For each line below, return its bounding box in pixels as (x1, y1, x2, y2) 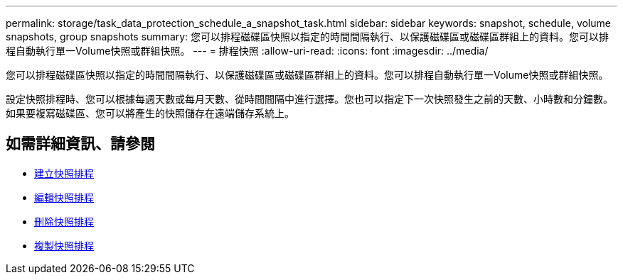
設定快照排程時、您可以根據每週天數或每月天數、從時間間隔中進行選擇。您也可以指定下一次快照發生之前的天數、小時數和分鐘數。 (6, 93, 613, 105)
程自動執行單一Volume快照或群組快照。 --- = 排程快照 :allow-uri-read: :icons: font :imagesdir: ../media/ (6, 45, 489, 57)
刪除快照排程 (34, 215, 94, 228)
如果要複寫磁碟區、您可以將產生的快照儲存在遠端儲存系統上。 (6, 107, 294, 119)
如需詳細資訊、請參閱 (6, 135, 155, 153)
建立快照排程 (34, 167, 94, 179)
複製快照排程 (34, 239, 94, 252)
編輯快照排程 (34, 191, 94, 203)
